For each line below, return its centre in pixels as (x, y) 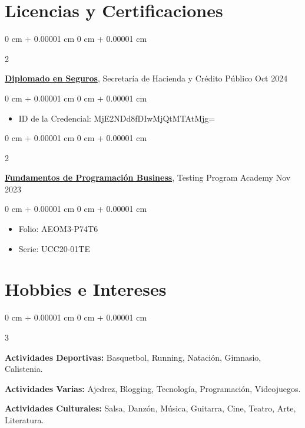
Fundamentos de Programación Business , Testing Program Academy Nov (148, 177)
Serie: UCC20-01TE (54, 248)
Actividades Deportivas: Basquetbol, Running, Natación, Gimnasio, (133, 357)
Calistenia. (24, 369)
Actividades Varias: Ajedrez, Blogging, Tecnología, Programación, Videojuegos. (153, 388)
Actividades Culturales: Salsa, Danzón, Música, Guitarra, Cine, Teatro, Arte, (150, 408)
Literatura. (24, 419)
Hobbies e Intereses (86, 289)
